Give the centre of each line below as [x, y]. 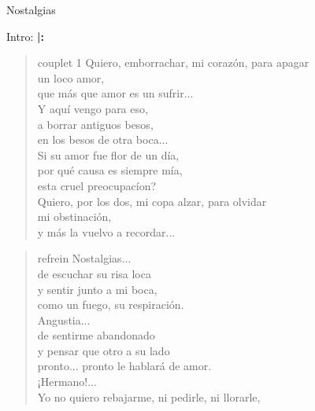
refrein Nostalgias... [84, 258]
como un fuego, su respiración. [111, 305]
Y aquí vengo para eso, [93, 108]
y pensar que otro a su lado [104, 350]
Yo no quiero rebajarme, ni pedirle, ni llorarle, [149, 396]
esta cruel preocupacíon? [97, 185]
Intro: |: [25, 36]
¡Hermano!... [67, 382]
